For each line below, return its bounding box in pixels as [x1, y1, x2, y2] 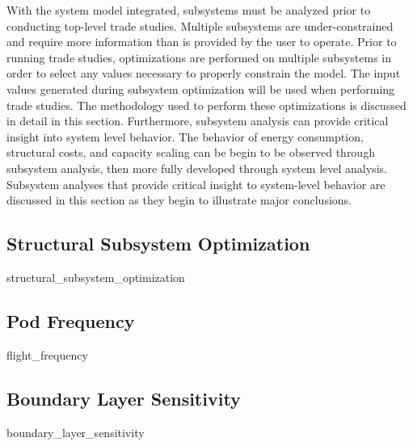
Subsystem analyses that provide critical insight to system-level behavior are [6, 175, 386, 192]
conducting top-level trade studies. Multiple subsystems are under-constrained [6, 17, 394, 34]
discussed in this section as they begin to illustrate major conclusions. [6, 191, 352, 208]
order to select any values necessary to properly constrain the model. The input [6, 65, 401, 82]
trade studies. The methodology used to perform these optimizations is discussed [6, 96, 407, 113]
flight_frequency [6, 346, 88, 363]
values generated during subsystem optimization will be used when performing [6, 80, 395, 97]
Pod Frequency [6, 308, 135, 333]
